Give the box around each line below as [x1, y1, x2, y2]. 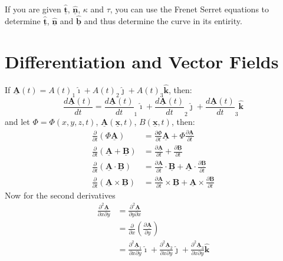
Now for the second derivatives [5, 189, 116, 201]
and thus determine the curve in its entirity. [84, 14, 242, 27]
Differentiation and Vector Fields [5, 49, 279, 73]
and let [5, 115, 30, 128]
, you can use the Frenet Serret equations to [110, 3, 269, 15]
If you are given [5, 3, 61, 15]
